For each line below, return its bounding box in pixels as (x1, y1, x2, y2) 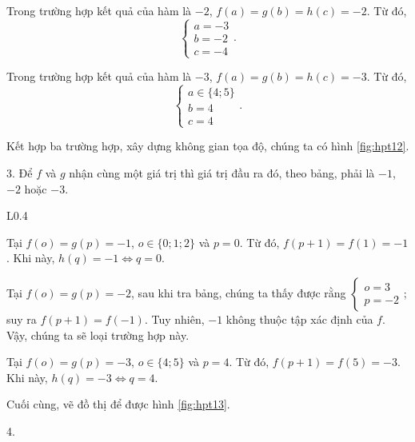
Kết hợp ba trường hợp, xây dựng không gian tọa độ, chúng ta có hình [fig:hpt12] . (6, 137, 409, 154)
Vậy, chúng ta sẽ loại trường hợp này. (6, 326, 190, 343)
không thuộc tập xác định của (225, 310, 373, 327)
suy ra (6, 310, 37, 327)
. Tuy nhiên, (144, 310, 205, 327)
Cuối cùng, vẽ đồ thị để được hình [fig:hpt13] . (6, 396, 230, 412)
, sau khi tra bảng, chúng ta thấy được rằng (131, 284, 346, 301)
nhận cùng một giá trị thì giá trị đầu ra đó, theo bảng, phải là (69, 164, 375, 181)
